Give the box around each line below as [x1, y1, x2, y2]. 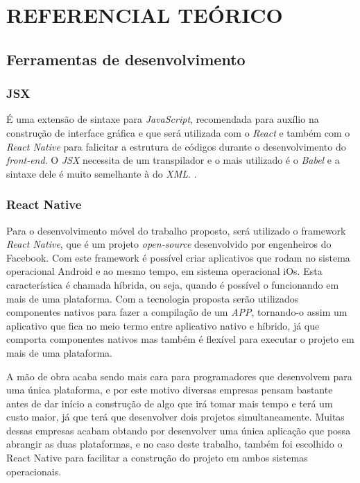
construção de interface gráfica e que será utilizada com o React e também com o [6, 125, 350, 139]
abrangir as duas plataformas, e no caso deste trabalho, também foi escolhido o [6, 437, 343, 451]
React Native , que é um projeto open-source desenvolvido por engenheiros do [6, 237, 332, 251]
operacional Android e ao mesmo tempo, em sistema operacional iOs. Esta [6, 264, 323, 278]
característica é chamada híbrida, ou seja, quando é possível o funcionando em [6, 277, 339, 291]
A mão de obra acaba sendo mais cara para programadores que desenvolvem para [6, 368, 352, 383]
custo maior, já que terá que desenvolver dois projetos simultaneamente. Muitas [6, 409, 345, 424]
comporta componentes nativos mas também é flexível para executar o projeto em [6, 332, 354, 346]
